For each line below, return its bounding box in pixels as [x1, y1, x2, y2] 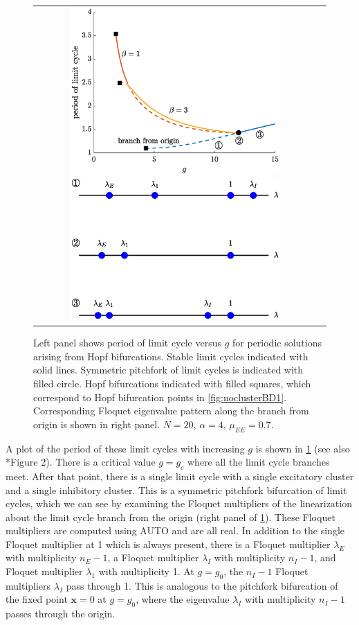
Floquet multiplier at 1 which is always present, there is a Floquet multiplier [6, 536, 331, 551]
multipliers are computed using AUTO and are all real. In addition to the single [6, 523, 345, 538]
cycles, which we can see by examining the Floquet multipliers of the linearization [6, 496, 352, 511]
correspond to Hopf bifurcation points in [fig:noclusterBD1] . [33, 389, 287, 404]
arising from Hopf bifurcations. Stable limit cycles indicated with [33, 349, 309, 363]
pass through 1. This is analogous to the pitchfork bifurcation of [66, 578, 338, 592]
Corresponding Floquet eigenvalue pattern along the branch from [33, 403, 309, 418]
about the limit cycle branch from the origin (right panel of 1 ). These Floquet [6, 509, 335, 524]
